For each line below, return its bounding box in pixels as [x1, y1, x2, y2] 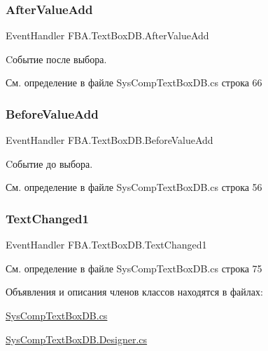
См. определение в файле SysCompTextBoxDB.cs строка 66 [6, 75, 262, 90]
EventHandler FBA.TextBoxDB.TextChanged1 [6, 237, 207, 252]
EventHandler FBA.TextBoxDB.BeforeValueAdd [6, 133, 213, 147]
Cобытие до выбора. [6, 156, 93, 171]
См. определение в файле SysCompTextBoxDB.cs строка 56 [6, 180, 262, 194]
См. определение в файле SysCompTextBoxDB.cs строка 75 [6, 260, 262, 275]
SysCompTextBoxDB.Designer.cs [6, 331, 148, 346]
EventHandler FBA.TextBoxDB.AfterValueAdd [6, 28, 209, 43]
